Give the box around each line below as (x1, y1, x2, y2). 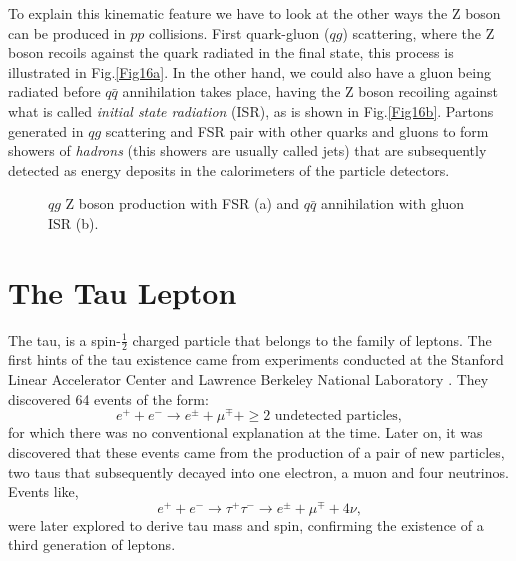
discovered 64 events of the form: (8, 388, 209, 409)
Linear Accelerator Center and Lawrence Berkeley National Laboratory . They (8, 369, 489, 390)
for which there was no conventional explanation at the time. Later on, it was (8, 422, 483, 443)
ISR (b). (48, 212, 99, 233)
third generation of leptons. (8, 534, 176, 555)
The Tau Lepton (8, 271, 237, 312)
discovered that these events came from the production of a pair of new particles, (8, 441, 505, 462)
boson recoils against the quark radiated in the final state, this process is (8, 42, 454, 63)
